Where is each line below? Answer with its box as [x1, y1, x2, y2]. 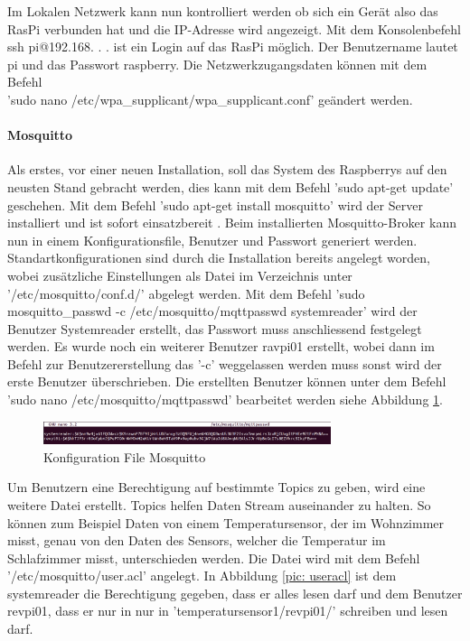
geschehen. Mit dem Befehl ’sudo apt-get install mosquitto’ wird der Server [7, 195, 423, 214]
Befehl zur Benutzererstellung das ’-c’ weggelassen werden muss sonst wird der [7, 354, 442, 373]
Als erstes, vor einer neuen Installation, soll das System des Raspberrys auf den [7, 160, 447, 179]
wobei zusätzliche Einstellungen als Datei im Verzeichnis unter [7, 265, 352, 284]
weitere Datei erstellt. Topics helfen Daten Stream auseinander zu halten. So [7, 495, 431, 514]
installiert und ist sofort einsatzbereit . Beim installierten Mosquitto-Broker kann [7, 213, 456, 232]
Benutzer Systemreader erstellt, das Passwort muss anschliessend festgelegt [7, 319, 422, 338]
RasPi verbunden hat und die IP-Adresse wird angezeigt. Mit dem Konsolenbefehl [7, 19, 461, 38]
